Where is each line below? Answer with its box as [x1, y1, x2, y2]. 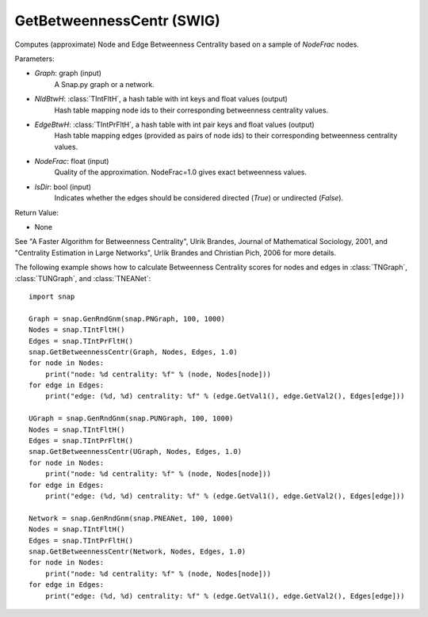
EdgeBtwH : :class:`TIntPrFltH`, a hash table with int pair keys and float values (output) [34, 120, 315, 129]
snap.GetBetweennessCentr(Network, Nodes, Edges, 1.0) [29, 547, 246, 556]
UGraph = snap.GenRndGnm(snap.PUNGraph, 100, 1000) [29, 414, 234, 423]
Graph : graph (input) [34, 68, 102, 78]
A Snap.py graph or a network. [54, 79, 155, 89]
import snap [29, 291, 75, 301]
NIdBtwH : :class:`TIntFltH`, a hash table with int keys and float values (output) [34, 94, 289, 104]
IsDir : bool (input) [34, 182, 91, 192]
